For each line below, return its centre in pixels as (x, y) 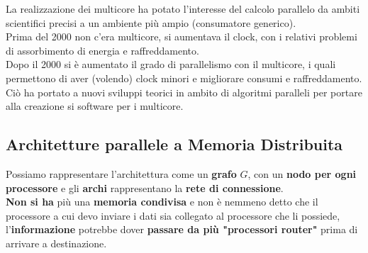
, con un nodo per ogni (302, 173)
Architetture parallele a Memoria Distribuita (174, 144)
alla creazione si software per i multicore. (95, 106)
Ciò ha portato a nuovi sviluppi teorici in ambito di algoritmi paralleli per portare (184, 92)
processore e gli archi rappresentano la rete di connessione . (145, 187)
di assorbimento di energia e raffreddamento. (102, 50)
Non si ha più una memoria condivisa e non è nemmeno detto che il (162, 202)
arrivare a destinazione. (56, 243)
